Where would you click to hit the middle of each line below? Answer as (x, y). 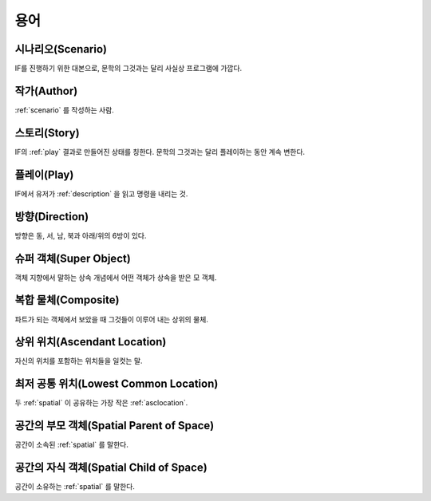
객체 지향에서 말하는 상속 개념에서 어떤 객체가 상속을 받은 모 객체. (116, 277)
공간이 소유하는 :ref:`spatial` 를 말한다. (75, 487)
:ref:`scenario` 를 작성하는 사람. (65, 110)
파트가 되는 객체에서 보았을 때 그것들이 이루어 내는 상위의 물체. (112, 319)
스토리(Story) (47, 133)
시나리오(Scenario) (61, 49)
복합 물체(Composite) (67, 300)
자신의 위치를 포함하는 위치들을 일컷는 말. (79, 361)
